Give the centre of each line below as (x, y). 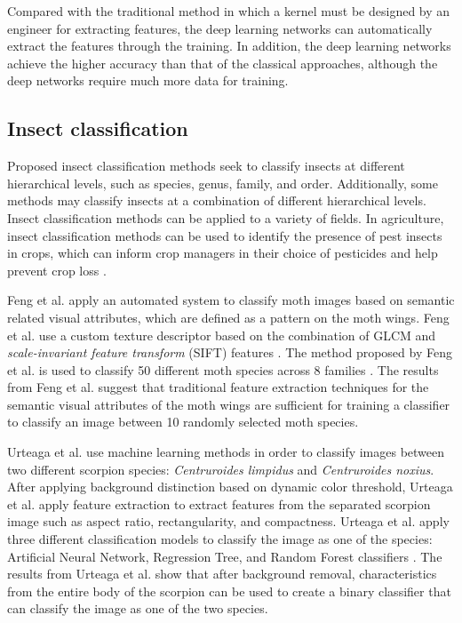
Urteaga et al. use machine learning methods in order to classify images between (226, 452)
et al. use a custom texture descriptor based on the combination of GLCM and (222, 335)
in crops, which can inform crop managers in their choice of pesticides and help (223, 253)
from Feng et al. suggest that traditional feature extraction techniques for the (218, 387)
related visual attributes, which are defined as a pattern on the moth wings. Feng (228, 317)
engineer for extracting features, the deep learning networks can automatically (220, 28)
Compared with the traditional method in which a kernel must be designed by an (229, 11)
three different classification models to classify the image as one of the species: (220, 539)
